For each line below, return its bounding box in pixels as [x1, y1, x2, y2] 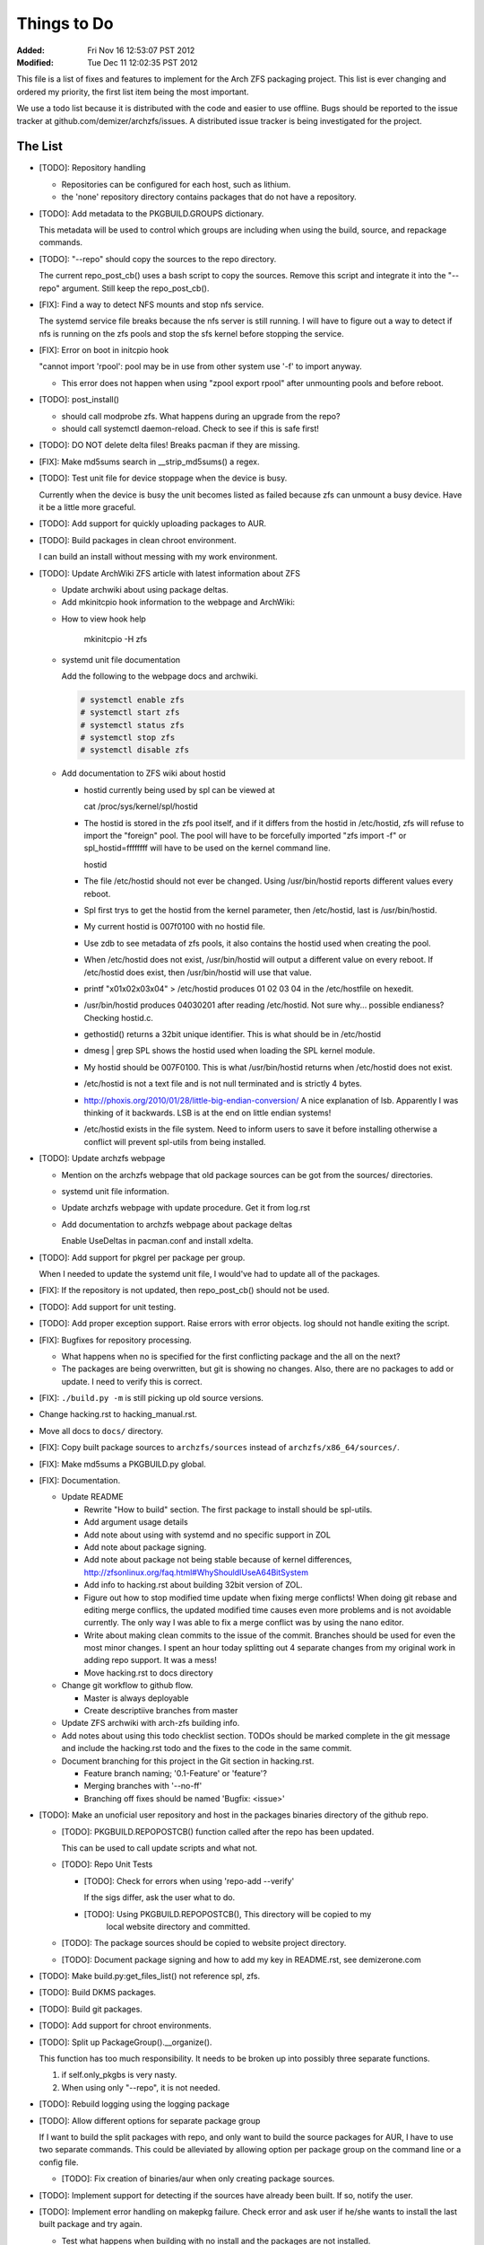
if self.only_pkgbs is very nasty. [61, 2070, 177, 2081]
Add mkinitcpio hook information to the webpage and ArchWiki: [61, 597, 296, 608]
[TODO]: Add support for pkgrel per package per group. [39, 1252, 246, 1263]
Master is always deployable [83, 1693, 189, 1704]
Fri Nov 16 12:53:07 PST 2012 [87, 45, 195, 56]
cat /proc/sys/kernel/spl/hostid [83, 801, 199, 812]
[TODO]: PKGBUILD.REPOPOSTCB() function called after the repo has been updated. [61, 1826, 375, 1836]
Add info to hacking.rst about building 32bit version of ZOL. [83, 1580, 304, 1590]
